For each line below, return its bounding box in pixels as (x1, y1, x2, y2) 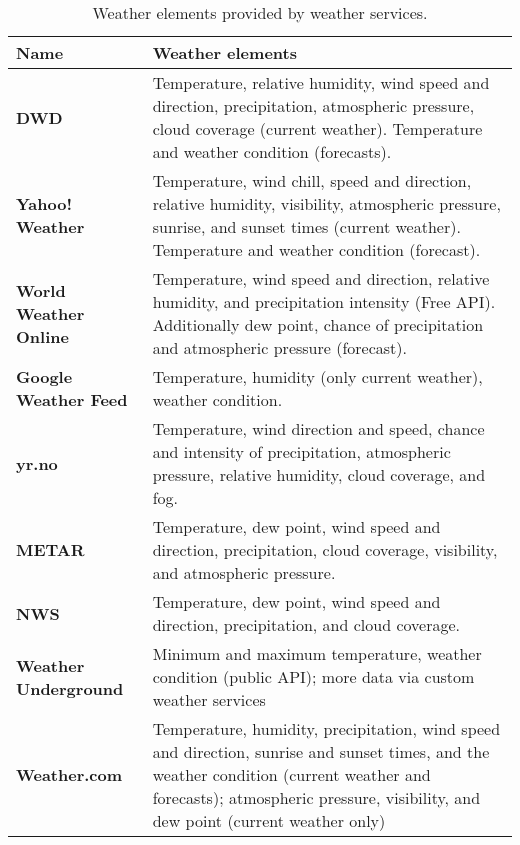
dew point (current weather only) (152, 809, 386, 832)
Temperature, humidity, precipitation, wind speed (152, 717, 501, 740)
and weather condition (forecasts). (152, 140, 392, 163)
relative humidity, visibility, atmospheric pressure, (152, 192, 501, 215)
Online (16, 324, 69, 348)
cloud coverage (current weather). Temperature (152, 117, 483, 140)
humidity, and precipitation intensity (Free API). (152, 290, 496, 313)
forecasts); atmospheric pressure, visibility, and (152, 786, 481, 809)
